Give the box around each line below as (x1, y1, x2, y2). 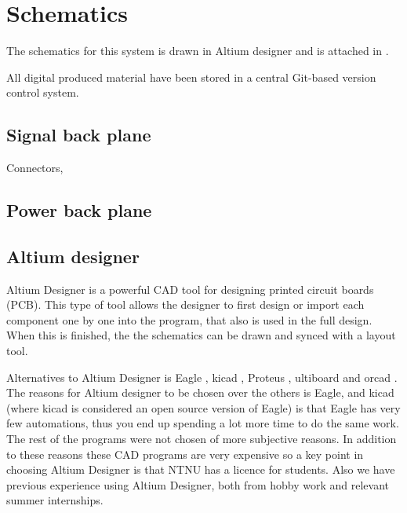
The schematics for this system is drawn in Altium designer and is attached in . (6, 42, 389, 59)
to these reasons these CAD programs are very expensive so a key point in (6, 445, 364, 462)
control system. (6, 84, 79, 101)
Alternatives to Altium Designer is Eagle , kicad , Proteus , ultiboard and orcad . (6, 368, 398, 385)
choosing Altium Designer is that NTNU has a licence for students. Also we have (6, 461, 395, 478)
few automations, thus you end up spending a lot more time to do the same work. (6, 415, 399, 431)
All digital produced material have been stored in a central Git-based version (6, 68, 376, 85)
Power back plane (6, 198, 152, 222)
